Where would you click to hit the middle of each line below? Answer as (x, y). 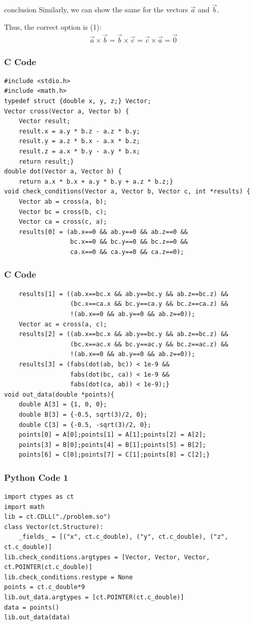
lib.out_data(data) (37, 618)
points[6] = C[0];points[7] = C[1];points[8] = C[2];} (114, 455)
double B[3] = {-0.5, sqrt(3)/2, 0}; (83, 414)
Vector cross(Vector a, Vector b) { (67, 111)
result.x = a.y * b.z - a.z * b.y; (79, 131)
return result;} (46, 161)
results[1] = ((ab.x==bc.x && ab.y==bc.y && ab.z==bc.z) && (123, 294)
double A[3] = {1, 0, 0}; (63, 405)
